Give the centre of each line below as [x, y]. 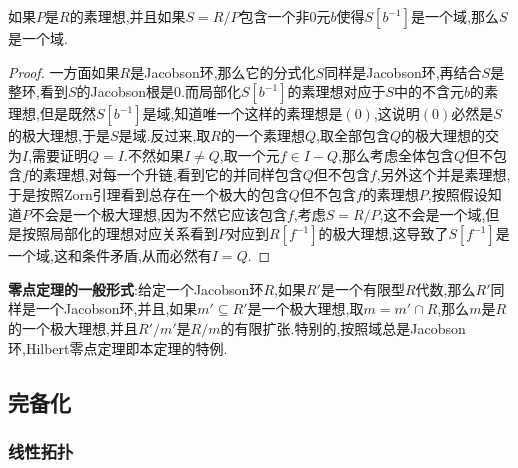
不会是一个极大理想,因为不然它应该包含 [159, 213]
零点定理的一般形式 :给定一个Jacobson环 [136, 288]
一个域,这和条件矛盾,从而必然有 [110, 255]
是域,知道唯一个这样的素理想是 [242, 113]
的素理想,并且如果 [127, 16]
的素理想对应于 [336, 91]
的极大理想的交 [450, 135]
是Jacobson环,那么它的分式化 [223, 71]
